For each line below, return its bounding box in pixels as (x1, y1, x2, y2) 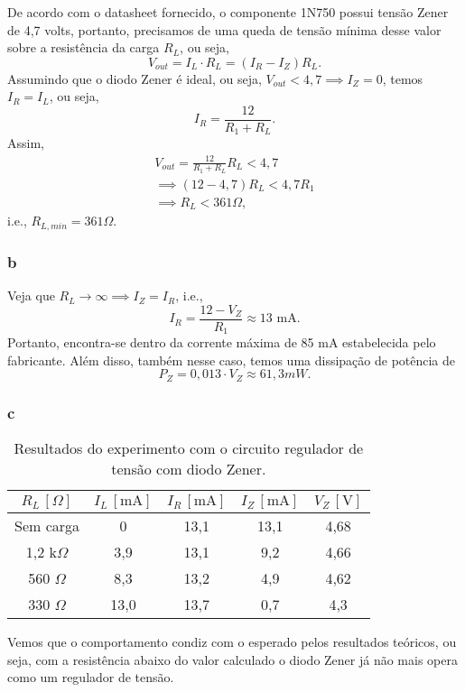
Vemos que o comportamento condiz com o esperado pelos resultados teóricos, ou (7, 632, 457, 651)
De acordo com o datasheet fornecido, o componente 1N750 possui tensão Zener (7, 3, 449, 21)
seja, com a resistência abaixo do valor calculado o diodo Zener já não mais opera (7, 650, 458, 669)
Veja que (7, 286, 55, 305)
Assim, (7, 134, 44, 152)
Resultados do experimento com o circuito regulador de (14, 438, 364, 459)
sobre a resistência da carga (7, 38, 160, 57)
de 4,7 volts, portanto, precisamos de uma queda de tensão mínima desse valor (7, 20, 442, 39)
